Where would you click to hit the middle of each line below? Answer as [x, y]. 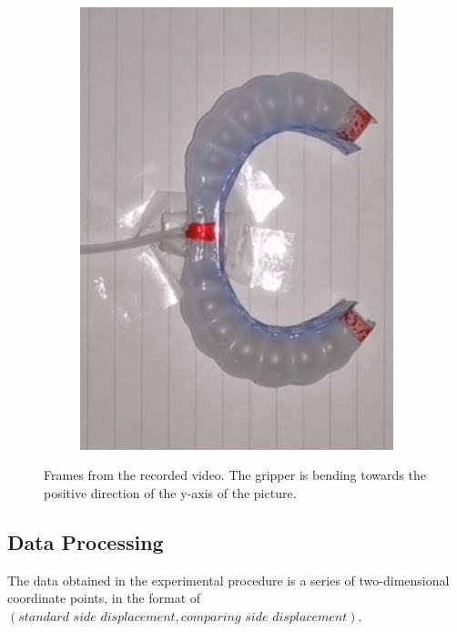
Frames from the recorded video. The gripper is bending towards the [235, 475]
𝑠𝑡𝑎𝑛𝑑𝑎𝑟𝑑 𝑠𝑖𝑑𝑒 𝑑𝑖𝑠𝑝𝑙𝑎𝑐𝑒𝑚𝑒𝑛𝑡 [97, 617]
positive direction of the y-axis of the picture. [170, 492]
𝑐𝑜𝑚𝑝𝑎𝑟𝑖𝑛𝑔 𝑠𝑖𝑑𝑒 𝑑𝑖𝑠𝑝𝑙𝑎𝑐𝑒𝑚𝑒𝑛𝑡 [264, 617]
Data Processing [86, 541]
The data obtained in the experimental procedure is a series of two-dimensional [228, 580]
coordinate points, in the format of [104, 598]
